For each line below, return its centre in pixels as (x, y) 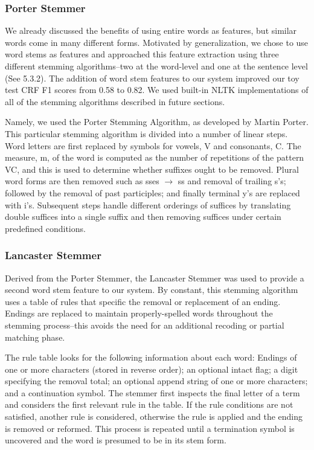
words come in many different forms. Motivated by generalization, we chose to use (157, 42)
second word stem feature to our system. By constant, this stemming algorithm (152, 290)
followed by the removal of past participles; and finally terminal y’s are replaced (152, 192)
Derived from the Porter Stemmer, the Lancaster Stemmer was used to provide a (155, 278)
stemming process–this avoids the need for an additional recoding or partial (145, 325)
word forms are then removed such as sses (82, 181)
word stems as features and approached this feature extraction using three (142, 54)
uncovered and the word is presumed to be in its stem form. (116, 440)
